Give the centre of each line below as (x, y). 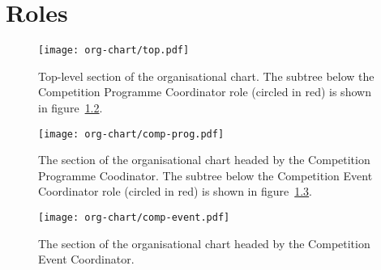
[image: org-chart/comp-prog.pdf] (131, 134)
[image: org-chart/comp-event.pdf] (134, 217)
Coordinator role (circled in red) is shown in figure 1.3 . (176, 191)
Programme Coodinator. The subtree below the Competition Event (205, 175)
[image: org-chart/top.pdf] (114, 51)
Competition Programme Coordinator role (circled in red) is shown (205, 92)
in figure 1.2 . (71, 107)
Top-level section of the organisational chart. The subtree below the (206, 76)
